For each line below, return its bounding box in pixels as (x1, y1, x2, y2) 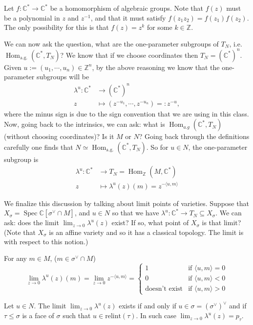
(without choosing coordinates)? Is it (4, 131, 114, 141)
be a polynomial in (4, 12, 60, 23)
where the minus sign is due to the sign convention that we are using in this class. (4, 108, 249, 118)
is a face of (22, 310, 54, 321)
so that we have (112, 208, 159, 218)
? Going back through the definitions (139, 131, 250, 141)
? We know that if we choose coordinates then (60, 49, 198, 60)
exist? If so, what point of (111, 217, 189, 228)
